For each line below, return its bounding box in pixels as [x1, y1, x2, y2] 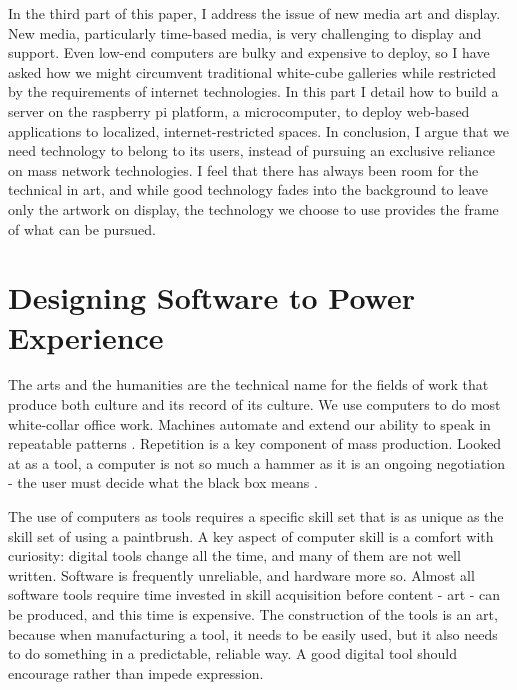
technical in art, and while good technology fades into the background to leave [8, 179, 489, 200]
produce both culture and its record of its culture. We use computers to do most [8, 394, 501, 415]
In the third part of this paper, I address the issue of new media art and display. [8, 3, 501, 23]
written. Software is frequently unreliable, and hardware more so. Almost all [8, 564, 475, 585]
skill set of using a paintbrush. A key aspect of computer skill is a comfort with [8, 525, 494, 546]
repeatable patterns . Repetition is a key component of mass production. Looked [8, 433, 502, 454]
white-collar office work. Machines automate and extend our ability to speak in [8, 413, 491, 434]
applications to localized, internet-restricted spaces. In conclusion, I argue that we [8, 120, 510, 141]
